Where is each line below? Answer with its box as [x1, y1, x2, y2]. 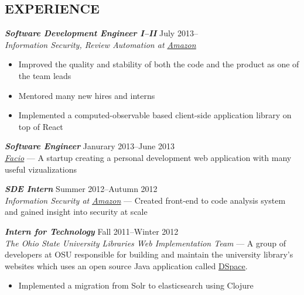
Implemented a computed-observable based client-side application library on [18, 109, 292, 121]
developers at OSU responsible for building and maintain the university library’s [5, 248, 293, 260]
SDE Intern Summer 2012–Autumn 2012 [5, 183, 158, 195]
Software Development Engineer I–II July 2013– [5, 27, 198, 39]
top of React [18, 120, 63, 132]
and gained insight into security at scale [5, 205, 148, 218]
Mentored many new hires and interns [18, 89, 155, 101]
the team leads [18, 69, 71, 81]
